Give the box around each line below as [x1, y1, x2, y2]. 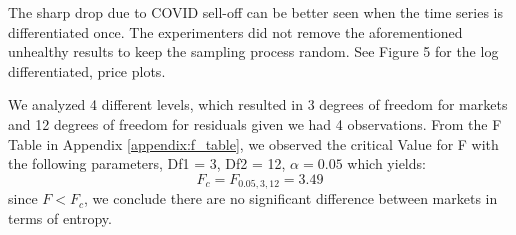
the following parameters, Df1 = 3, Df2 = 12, [8, 153, 286, 174]
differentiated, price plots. [8, 60, 166, 81]
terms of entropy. [8, 207, 112, 228]
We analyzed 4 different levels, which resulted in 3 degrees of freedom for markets [8, 94, 508, 115]
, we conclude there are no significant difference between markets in [84, 188, 498, 209]
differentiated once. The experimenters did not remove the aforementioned [8, 21, 463, 42]
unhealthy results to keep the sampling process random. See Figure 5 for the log [8, 41, 499, 62]
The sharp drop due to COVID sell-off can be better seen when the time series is [8, 2, 504, 22]
